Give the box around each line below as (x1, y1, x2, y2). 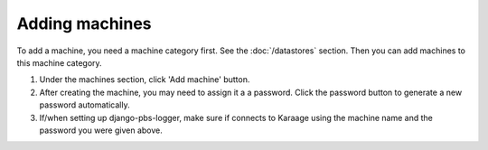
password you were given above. (39, 125, 163, 136)
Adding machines (16, 14, 152, 33)
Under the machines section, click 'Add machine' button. (39, 74, 250, 85)
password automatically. (39, 99, 130, 110)
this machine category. (16, 57, 103, 68)
